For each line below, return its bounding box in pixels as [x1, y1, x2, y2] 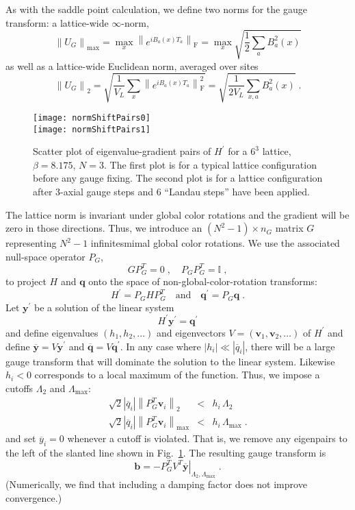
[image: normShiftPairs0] [33, 112, 150, 123]
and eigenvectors [156, 325, 226, 339]
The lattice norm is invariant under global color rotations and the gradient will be [5, 207, 350, 221]
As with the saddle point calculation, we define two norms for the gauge [5, 2, 307, 16]
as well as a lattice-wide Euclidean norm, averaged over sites [5, 58, 259, 73]
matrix [275, 221, 304, 235]
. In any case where [120, 339, 201, 353]
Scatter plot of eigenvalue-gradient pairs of [33, 144, 211, 158]
